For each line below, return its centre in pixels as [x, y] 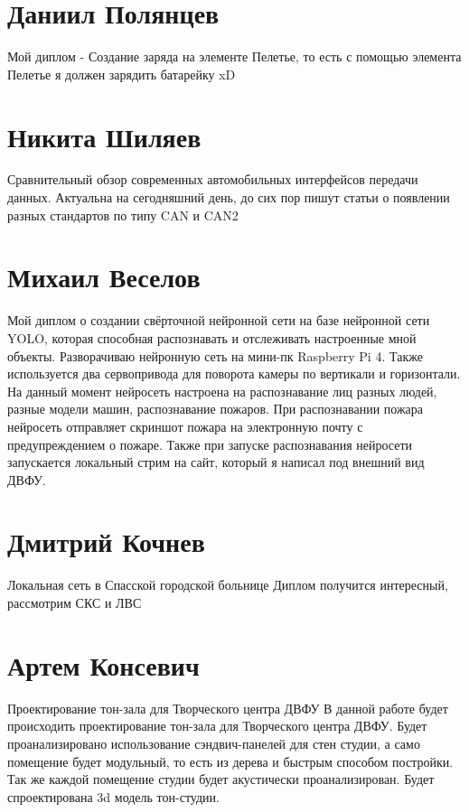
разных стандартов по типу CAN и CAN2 [123, 215]
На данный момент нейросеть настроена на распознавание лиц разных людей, [222, 391]
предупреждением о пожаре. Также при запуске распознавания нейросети [210, 444]
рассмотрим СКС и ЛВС [75, 602]
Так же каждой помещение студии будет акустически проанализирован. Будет [221, 779]
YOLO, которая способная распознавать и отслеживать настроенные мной [212, 337]
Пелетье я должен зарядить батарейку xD [122, 74]
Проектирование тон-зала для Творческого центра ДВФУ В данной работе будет [228, 708]
